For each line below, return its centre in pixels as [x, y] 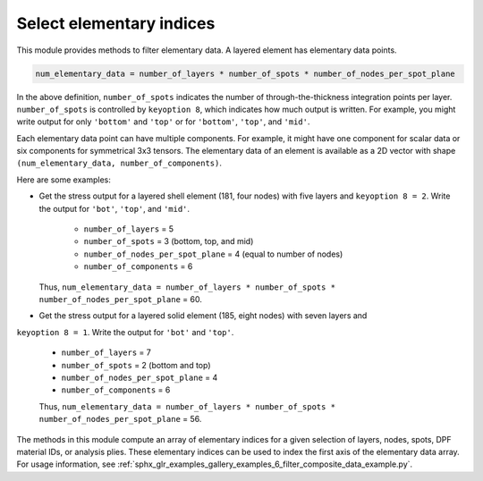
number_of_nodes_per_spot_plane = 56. [120, 419]
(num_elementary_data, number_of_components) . [119, 163]
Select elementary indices [116, 23]
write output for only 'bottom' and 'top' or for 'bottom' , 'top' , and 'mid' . [163, 122]
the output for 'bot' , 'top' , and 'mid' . [114, 208]
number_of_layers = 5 [129, 229]
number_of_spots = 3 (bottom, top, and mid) [169, 241]
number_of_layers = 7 [106, 352]
